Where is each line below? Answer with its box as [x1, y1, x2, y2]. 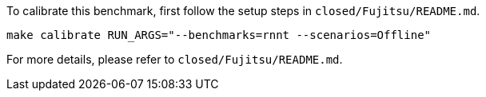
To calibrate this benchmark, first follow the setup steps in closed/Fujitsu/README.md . [6, 4, 480, 17]
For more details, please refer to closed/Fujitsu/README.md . [6, 52, 343, 66]
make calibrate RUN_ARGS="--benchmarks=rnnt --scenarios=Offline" [6, 29, 432, 41]
